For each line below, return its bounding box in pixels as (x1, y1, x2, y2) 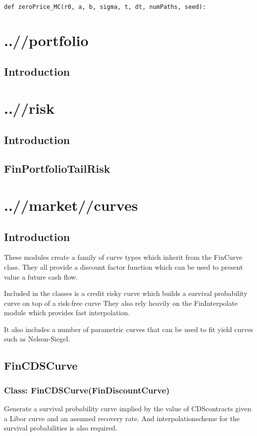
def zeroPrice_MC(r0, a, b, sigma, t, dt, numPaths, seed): (4, 3, 206, 10)
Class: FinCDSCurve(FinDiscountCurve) (4, 384, 170, 396)
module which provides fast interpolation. (4, 307, 130, 318)
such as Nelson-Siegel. (4, 334, 70, 344)
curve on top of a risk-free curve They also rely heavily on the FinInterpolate (4, 297, 238, 308)
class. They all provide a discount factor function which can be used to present (4, 261, 243, 272)
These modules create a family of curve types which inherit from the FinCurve (4, 252, 243, 262)
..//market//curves (4, 194, 138, 215)
